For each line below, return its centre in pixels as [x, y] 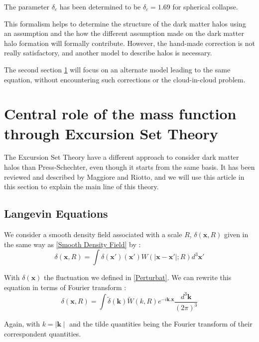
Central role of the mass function [120, 114]
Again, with [22, 324]
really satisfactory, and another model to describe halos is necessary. [108, 53]
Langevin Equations [56, 213]
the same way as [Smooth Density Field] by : [72, 244]
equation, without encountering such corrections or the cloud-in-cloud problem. [125, 79]
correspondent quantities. [43, 333]
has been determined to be [100, 6]
